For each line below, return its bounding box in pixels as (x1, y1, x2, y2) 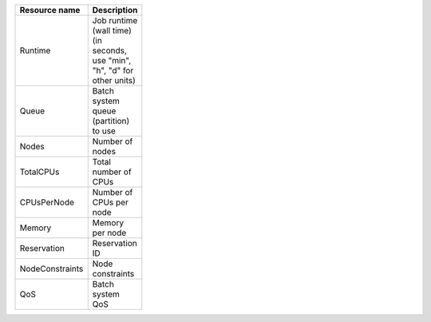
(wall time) (92, 25, 132, 36)
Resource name (19, 5, 81, 15)
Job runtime (92, 15, 138, 26)
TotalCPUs (19, 166, 60, 177)
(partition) (92, 116, 130, 126)
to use (92, 125, 116, 136)
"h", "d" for (92, 65, 134, 76)
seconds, (92, 45, 128, 56)
